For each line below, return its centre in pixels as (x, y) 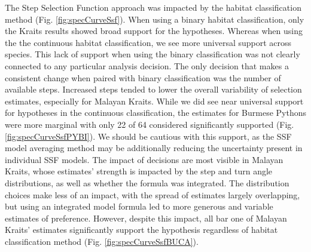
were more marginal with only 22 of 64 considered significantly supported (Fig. (150, 124)
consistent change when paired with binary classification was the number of (143, 77)
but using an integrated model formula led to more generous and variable (139, 206)
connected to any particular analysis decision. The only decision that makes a (147, 65)
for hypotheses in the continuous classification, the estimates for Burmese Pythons (156, 113)
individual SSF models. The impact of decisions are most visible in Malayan (144, 159)
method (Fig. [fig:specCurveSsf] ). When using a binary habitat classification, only (155, 19)
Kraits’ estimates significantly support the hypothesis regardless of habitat (141, 230)
